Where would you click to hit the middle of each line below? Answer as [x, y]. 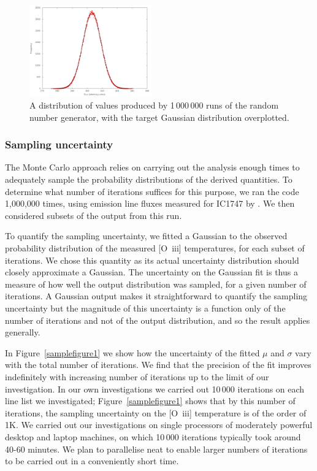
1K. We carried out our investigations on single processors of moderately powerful [159, 425]
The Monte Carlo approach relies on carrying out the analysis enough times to [152, 167]
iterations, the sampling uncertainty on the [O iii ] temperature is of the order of [156, 412]
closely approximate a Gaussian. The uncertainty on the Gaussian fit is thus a [151, 272]
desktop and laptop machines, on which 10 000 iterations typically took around [153, 436]
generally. [23, 332]
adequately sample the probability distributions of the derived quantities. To [149, 179]
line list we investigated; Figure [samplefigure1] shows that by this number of [150, 401]
